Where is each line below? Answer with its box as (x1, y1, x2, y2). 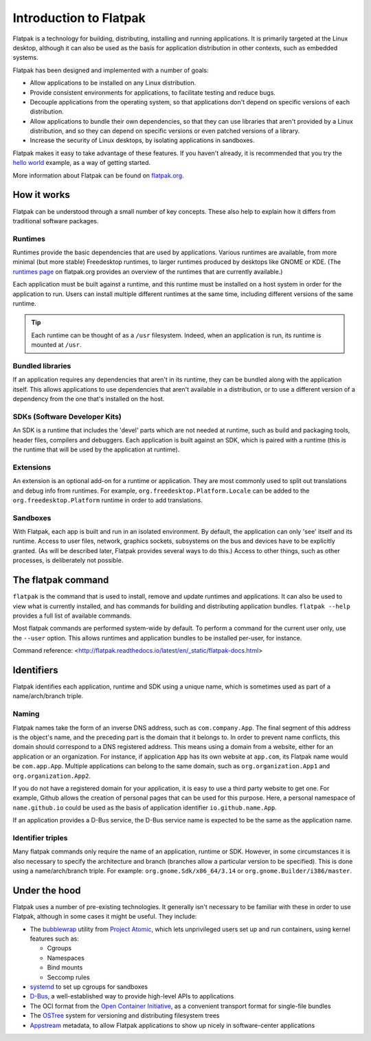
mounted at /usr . (31, 341, 82, 349)
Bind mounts (47, 963, 83, 972)
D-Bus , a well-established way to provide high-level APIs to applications (30, 992, 234, 1000)
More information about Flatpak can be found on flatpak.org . (12, 171, 185, 179)
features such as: (30, 934, 79, 943)
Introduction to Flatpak (12, 10, 146, 25)
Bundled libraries (12, 361, 71, 370)
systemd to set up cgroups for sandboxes (30, 983, 148, 991)
